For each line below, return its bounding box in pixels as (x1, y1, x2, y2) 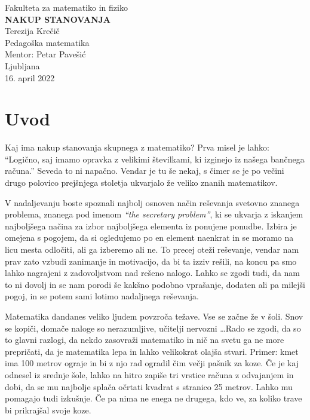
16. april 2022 (5, 71, 55, 84)
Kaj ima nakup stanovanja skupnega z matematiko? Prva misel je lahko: (5, 141, 270, 154)
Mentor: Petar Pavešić (5, 48, 86, 60)
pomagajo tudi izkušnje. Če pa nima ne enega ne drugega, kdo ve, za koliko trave (5, 392, 302, 404)
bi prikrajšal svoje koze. (5, 403, 91, 416)
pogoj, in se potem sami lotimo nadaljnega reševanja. (5, 290, 199, 302)
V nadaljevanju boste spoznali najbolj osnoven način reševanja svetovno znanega (5, 196, 300, 209)
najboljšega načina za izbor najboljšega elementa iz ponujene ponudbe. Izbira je (5, 219, 297, 232)
